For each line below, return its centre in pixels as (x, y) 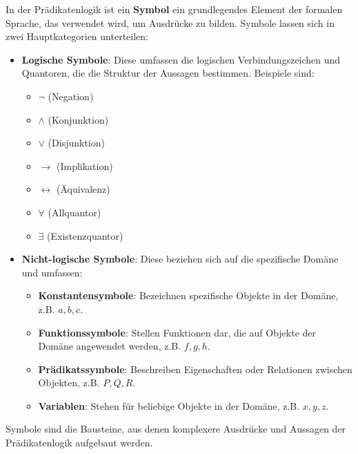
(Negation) (71, 96)
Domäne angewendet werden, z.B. (110, 346)
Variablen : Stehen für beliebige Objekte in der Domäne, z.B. (169, 405)
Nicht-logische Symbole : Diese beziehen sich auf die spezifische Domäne (180, 259)
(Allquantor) (74, 212)
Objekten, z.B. (69, 382)
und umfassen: (52, 272)
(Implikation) (84, 165)
